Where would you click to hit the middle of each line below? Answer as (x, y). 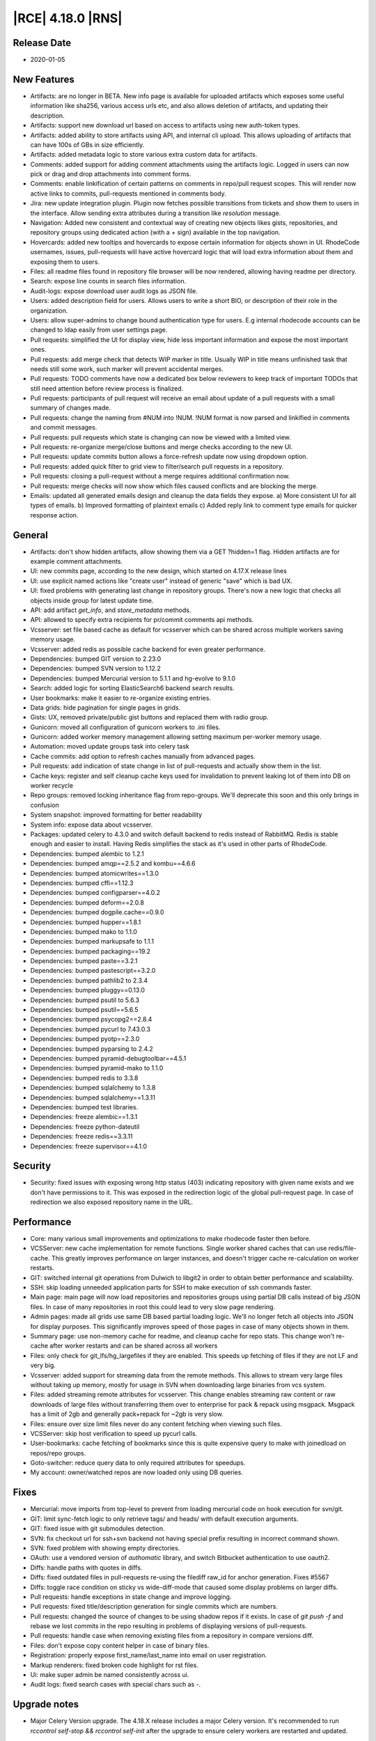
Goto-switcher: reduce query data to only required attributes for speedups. (138, 1463)
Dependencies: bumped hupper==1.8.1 (86, 922)
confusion (45, 805)
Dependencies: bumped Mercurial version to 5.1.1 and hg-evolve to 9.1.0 (133, 678)
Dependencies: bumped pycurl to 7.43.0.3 (91, 1029)
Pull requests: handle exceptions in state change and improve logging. (131, 1596)
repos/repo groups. (58, 1453)
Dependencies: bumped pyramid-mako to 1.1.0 (97, 1068)
